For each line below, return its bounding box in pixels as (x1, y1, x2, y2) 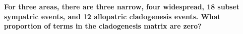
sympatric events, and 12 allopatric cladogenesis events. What (4, 11, 221, 21)
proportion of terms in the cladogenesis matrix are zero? (4, 21, 202, 31)
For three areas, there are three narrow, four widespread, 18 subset (4, 1, 240, 11)
